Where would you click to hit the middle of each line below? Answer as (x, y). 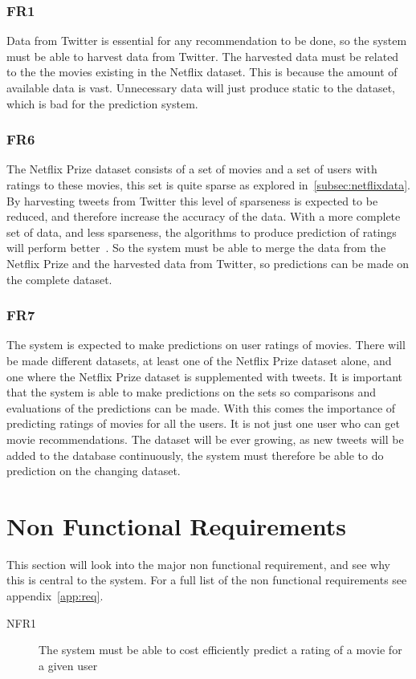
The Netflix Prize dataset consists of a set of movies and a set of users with (192, 169)
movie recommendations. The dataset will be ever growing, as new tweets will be (205, 439)
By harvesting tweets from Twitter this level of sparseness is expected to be (192, 200)
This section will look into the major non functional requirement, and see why (198, 564)
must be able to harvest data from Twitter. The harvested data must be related (203, 56)
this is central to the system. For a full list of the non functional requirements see (207, 580)
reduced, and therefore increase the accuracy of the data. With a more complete (204, 216)
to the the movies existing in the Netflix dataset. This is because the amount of (202, 72)
